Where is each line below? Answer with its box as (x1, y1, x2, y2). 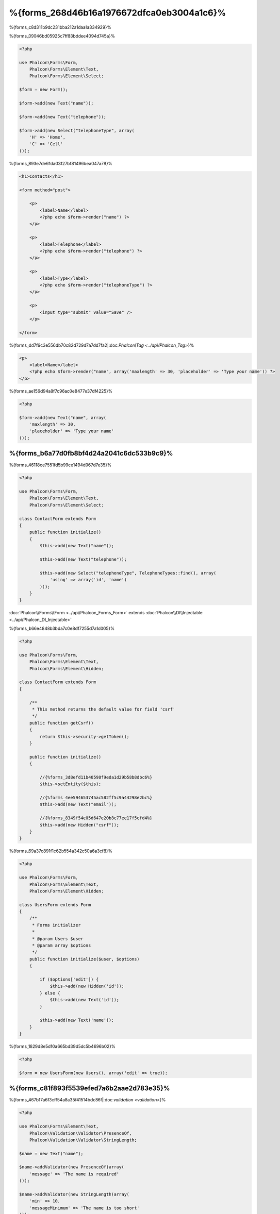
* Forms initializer (32, 922, 81, 927)
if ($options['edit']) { (39, 977, 99, 982)
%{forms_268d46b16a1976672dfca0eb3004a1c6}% (9, 7, 226, 18)
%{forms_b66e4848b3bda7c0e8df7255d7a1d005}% (9, 625, 115, 631)
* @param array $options (32, 943, 91, 948)
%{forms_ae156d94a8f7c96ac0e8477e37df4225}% (9, 388, 113, 394)
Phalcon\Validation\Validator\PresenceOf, (29, 1130, 132, 1136)
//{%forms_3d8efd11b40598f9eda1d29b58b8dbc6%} (39, 775, 152, 780)
